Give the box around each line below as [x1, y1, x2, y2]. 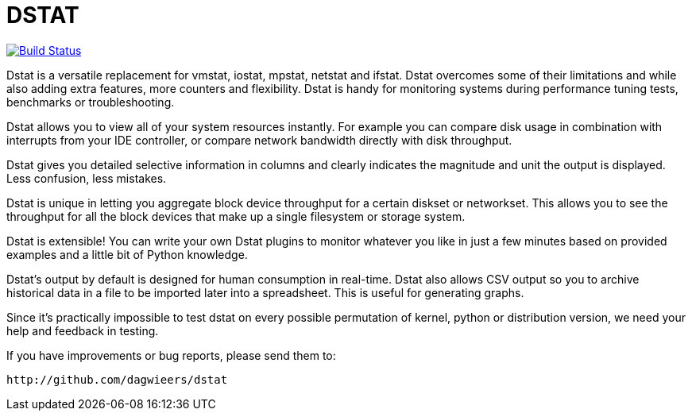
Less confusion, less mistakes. [6, 171, 167, 185]
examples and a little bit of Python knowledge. [6, 247, 248, 261]
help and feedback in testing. [6, 323, 159, 338]
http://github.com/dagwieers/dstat [6, 373, 228, 386]
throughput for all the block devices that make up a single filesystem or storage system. [6, 209, 466, 223]
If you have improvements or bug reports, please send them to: [6, 348, 336, 362]
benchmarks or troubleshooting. [6, 95, 175, 109]
